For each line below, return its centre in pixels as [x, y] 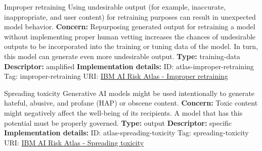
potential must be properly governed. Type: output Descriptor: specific [118, 122]
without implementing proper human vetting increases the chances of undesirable [130, 36]
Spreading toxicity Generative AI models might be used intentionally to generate [129, 93]
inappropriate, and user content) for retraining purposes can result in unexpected [130, 16]
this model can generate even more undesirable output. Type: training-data [122, 56]
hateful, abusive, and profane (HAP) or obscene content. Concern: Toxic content [131, 103]
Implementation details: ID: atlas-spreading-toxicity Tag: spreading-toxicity [126, 133]
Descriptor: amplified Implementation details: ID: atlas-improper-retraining [129, 66]
